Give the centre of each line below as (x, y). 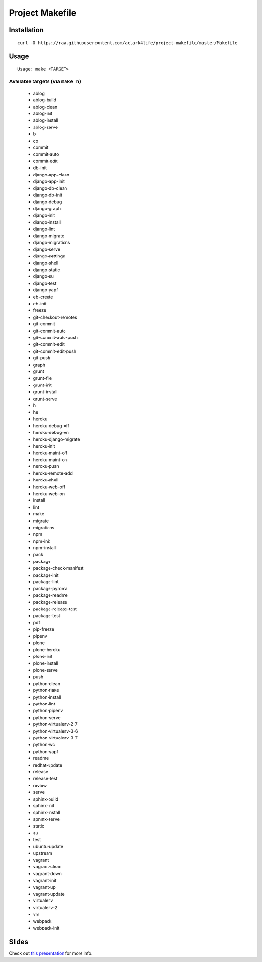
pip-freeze (44, 629)
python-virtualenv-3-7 (55, 738)
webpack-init (46, 928)
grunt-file (43, 378)
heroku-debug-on (51, 433)
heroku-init (44, 446)
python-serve (47, 717)
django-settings (49, 256)
